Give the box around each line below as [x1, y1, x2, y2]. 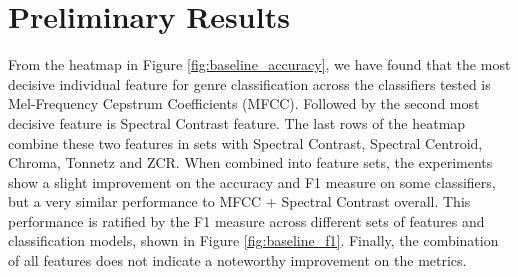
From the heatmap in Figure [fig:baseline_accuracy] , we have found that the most [8, 54, 511, 75]
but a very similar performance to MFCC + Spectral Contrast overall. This [8, 191, 471, 212]
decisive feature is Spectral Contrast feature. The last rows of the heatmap [8, 112, 466, 133]
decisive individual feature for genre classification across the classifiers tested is [8, 73, 491, 94]
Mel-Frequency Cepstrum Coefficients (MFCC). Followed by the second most [8, 93, 480, 114]
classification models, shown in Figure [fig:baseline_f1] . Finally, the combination [8, 230, 499, 251]
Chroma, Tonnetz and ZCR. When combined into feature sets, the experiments [8, 152, 493, 173]
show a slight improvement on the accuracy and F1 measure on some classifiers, [8, 171, 496, 192]
